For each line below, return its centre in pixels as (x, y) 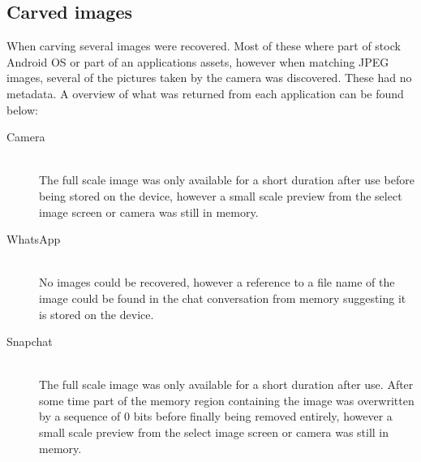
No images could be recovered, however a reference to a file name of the (217, 282)
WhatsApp (34, 239)
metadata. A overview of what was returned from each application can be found (205, 93)
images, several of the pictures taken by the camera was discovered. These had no (209, 78)
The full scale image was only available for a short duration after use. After (226, 384)
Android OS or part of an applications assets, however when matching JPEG (198, 61)
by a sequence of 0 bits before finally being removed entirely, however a (216, 416)
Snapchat (30, 341)
